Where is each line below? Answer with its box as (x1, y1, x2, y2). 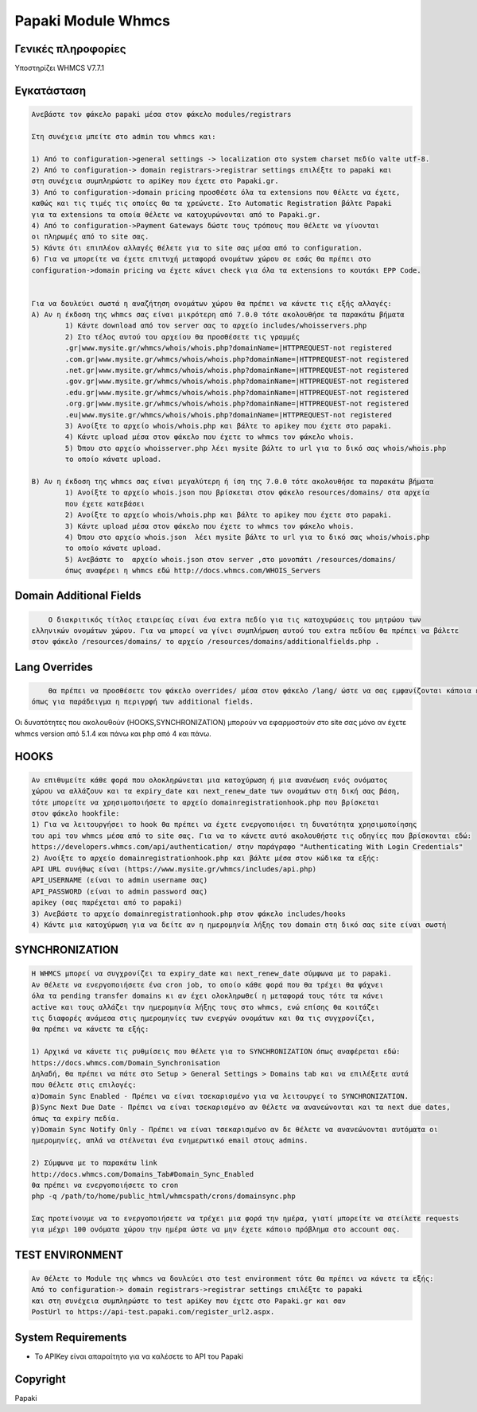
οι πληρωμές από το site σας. (31, 232, 149, 242)
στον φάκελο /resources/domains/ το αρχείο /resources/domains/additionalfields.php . (31, 637, 380, 646)
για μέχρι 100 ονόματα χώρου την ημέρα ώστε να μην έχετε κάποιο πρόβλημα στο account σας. (31, 1225, 401, 1234)
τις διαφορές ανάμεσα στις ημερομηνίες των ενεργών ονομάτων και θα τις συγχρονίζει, (31, 1014, 375, 1023)
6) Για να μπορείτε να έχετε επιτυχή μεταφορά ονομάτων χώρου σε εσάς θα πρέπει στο (31, 254, 371, 264)
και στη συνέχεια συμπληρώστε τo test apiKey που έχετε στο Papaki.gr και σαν (31, 1296, 346, 1305)
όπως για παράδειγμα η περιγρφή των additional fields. (31, 697, 254, 707)
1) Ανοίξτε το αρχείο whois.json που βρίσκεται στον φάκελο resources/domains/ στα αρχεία (64, 488, 430, 497)
